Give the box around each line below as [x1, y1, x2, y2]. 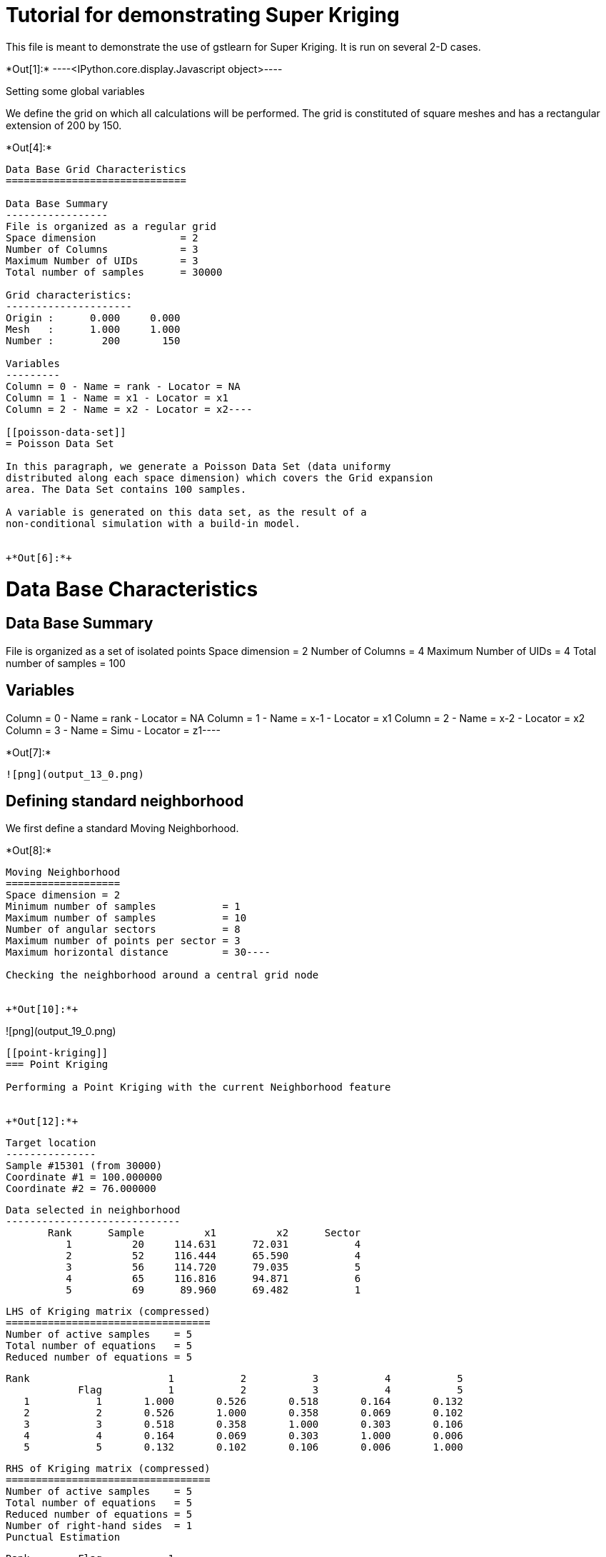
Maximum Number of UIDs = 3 [6, 254, 198, 266]
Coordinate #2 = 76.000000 [6, 1183, 156, 1195]
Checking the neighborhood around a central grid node [6, 969, 319, 981]
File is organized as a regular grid [6, 220, 217, 232]
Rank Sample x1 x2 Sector [48, 1227, 361, 1239]
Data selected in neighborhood [6, 1204, 181, 1216]
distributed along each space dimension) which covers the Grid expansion [6, 471, 433, 484]
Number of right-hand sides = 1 [6, 1520, 193, 1532]
